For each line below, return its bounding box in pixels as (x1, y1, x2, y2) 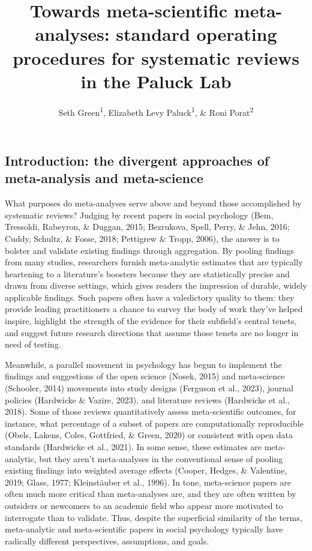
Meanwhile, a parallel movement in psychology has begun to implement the (5, 358, 282, 370)
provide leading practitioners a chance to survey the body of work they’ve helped (5, 303, 303, 315)
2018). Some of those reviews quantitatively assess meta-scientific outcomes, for (5, 405, 296, 418)
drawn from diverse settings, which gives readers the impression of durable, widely (5, 279, 307, 292)
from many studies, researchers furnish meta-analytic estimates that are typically (5, 256, 303, 268)
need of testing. (5, 338, 61, 351)
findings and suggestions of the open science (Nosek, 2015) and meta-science (5, 370, 285, 382)
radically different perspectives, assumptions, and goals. (5, 534, 209, 547)
